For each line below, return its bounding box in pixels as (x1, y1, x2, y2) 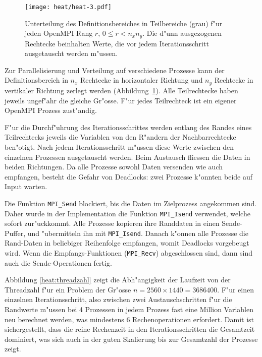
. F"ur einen (217, 284, 254, 294)
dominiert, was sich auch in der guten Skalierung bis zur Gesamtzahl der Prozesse (5, 333, 258, 344)
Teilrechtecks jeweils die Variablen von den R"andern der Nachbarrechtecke (5, 132, 236, 142)
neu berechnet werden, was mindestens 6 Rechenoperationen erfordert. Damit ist (5, 314, 254, 324)
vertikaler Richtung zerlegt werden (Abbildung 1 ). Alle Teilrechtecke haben (5, 85, 238, 95)
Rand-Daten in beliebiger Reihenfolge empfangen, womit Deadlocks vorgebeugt (5, 237, 249, 248)
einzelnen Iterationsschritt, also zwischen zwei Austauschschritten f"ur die (5, 294, 232, 305)
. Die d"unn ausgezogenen (142, 28, 222, 38)
